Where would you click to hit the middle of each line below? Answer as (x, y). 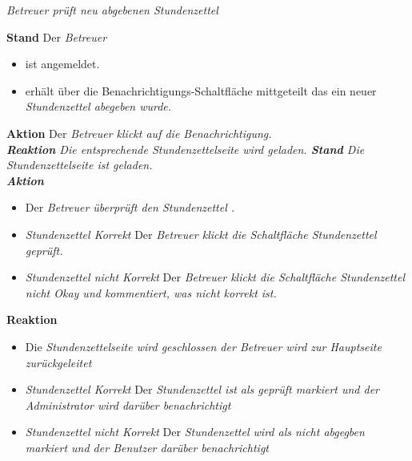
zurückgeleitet (58, 362)
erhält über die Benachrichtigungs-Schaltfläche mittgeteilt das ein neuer (201, 90)
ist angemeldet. (62, 64)
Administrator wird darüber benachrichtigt (128, 404)
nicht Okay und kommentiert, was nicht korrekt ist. (151, 292)
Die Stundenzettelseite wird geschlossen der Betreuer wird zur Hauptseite (203, 346)
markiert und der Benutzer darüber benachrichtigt (147, 447)
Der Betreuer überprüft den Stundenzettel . (130, 207)
